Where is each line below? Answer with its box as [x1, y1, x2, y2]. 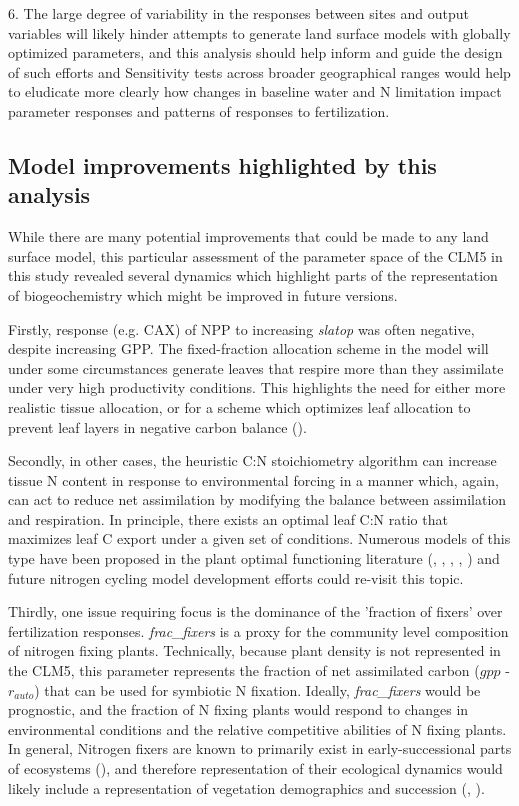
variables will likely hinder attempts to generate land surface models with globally [8, 22, 511, 43]
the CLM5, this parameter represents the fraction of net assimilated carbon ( [8, 660, 480, 681]
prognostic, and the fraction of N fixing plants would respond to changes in [8, 699, 469, 720]
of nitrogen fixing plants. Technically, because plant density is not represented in [8, 640, 501, 661]
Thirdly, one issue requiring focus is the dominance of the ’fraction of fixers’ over [8, 601, 503, 622]
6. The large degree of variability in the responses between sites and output [8, 3, 469, 23]
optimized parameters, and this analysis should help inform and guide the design [8, 42, 503, 63]
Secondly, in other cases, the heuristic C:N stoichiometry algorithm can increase [8, 450, 497, 471]
